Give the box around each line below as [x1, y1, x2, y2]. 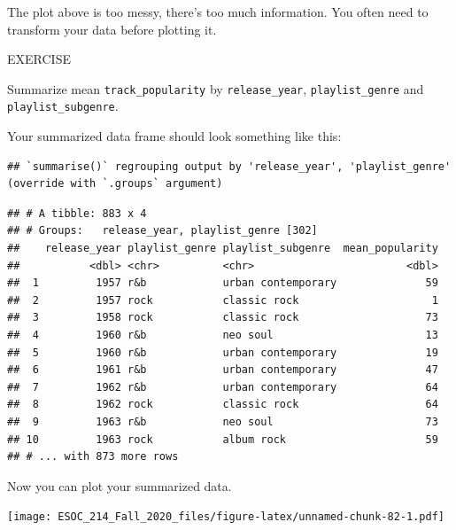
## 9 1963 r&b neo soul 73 [7, 416, 438, 428]
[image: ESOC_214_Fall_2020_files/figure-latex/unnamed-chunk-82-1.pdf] [7, 511, 444, 524]
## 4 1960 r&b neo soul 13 [7, 329, 438, 342]
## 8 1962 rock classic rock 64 [7, 398, 438, 411]
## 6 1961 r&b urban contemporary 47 [7, 363, 438, 377]
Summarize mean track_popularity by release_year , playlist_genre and [7, 79, 424, 97]
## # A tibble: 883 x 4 [7, 207, 147, 220]
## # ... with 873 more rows [7, 450, 179, 464]
